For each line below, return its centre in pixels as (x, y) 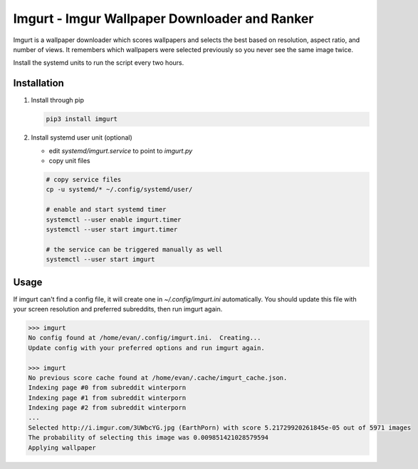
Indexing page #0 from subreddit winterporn (107, 388)
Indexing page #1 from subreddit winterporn (107, 398)
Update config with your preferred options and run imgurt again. (146, 348)
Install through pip (58, 100)
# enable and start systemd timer (106, 210)
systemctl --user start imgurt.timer (112, 229)
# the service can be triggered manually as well (134, 249)
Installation (38, 83)
